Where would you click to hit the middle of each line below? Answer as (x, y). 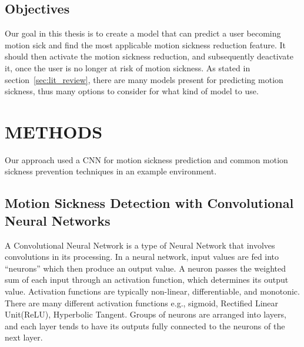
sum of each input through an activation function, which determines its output (147, 280)
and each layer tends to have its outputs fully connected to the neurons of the (145, 325)
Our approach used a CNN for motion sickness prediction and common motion (146, 159)
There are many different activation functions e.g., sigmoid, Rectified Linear (142, 303)
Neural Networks (58, 220)
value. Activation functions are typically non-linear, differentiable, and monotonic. (152, 291)
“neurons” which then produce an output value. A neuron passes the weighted (145, 268)
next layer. (24, 337)
